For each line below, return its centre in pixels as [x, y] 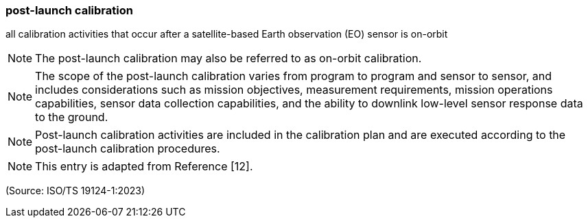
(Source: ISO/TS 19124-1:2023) [75, 191]
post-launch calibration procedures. [128, 149]
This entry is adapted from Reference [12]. [144, 167]
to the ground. [72, 117]
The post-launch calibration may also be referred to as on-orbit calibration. [228, 58]
